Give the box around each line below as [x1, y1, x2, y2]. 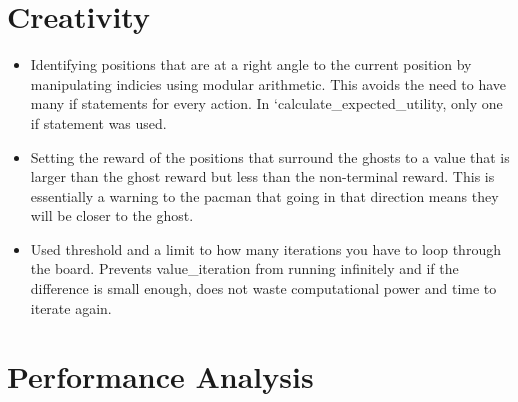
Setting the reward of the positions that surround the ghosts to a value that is [30, 146, 510, 167]
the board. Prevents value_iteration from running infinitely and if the [30, 258, 459, 279]
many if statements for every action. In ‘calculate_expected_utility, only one [30, 93, 503, 114]
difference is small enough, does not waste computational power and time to [30, 278, 497, 299]
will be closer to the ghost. [30, 205, 194, 226]
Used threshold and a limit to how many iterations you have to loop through [30, 238, 501, 259]
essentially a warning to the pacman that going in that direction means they [30, 185, 499, 206]
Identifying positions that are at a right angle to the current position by [30, 54, 472, 75]
